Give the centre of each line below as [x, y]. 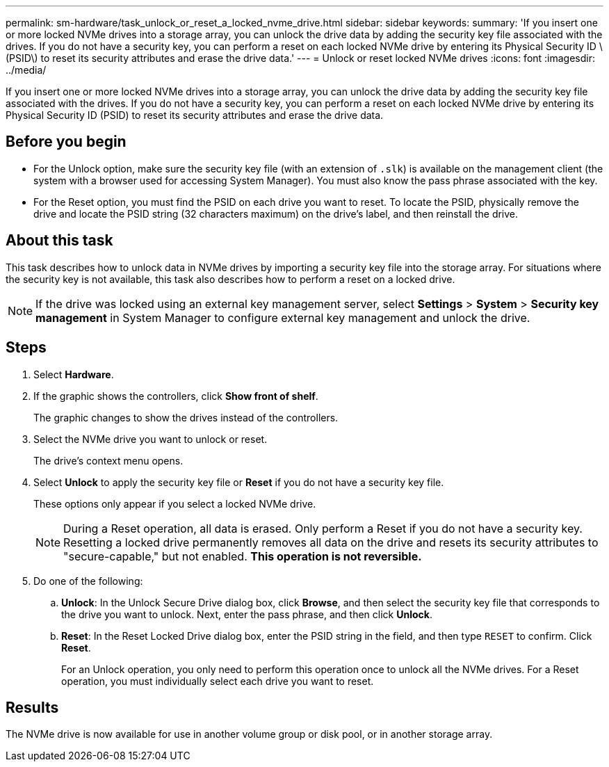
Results [32, 707]
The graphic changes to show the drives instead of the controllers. [186, 417]
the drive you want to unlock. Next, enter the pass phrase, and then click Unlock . [247, 614]
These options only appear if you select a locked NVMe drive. [175, 503]
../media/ [26, 70]
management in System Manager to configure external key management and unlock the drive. [283, 317]
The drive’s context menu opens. [108, 460]
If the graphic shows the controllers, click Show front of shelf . [176, 396]
